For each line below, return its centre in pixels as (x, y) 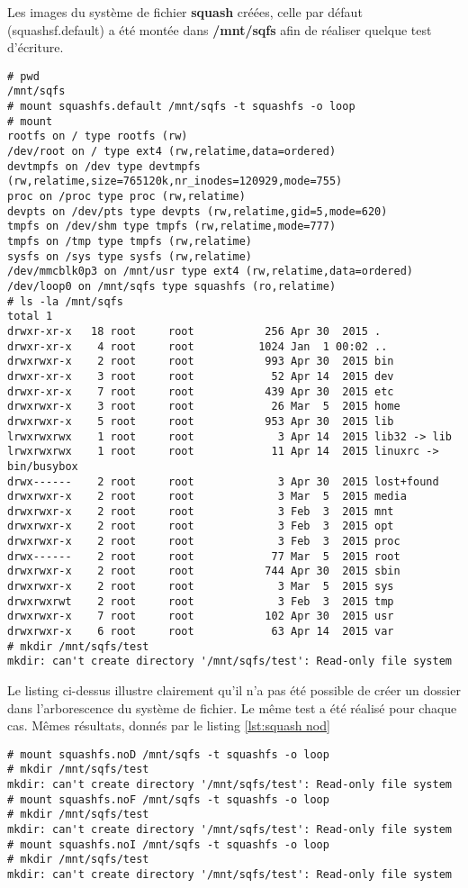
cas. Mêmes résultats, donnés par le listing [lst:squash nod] (169, 725)
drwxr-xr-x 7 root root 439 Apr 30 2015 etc (201, 391)
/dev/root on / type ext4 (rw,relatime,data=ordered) (172, 152)
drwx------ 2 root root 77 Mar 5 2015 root (204, 556)
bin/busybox (43, 466)
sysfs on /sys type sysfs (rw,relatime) (130, 256)
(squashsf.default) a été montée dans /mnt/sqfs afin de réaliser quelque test (220, 29)
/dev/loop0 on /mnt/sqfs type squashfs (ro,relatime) (172, 286)
